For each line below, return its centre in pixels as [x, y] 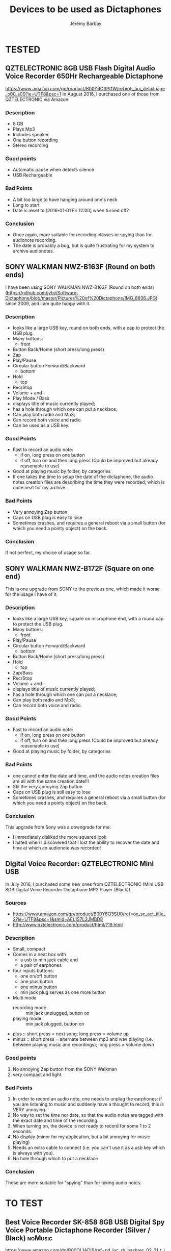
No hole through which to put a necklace [55, 1158]
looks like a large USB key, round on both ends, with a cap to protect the [88, 328]
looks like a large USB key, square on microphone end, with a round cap [88, 619]
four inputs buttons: [33, 971]
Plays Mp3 [24, 129]
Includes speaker [31, 135]
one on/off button [39, 976]
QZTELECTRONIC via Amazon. [37, 99]
